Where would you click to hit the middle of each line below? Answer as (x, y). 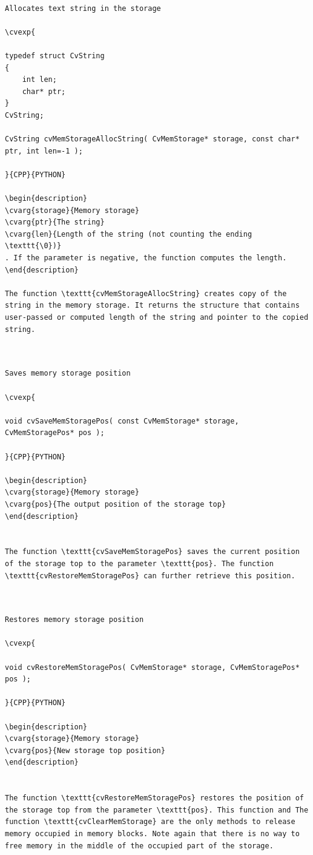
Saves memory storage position (68, 373)
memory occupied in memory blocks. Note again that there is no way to (152, 833)
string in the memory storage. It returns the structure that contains (152, 306)
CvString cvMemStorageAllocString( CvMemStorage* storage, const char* (152, 139)
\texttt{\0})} (33, 246)
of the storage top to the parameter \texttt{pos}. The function (139, 563)
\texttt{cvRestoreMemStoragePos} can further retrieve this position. (150, 576)
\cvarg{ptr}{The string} (55, 222)
